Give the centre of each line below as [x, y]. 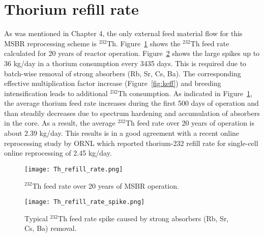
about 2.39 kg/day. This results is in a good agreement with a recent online [122, 133]
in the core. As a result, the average [60, 123]
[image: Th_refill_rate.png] [74, 169]
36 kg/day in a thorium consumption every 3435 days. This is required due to [125, 63]
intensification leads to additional [56, 93]
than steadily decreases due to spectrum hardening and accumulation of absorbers [132, 113]
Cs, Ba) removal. [51, 228]
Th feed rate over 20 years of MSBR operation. [106, 185]
